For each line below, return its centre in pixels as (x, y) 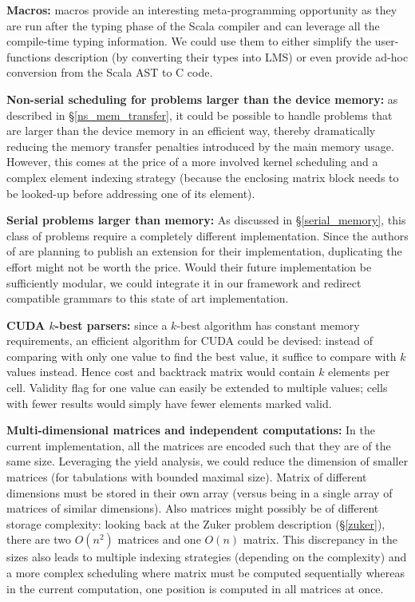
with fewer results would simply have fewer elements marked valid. (169, 403)
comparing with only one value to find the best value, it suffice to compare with (202, 356)
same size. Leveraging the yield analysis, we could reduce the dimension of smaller (207, 461)
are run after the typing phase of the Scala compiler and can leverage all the (193, 25)
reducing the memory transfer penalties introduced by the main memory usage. (200, 146)
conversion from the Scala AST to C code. (110, 72)
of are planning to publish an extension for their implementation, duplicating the (204, 251)
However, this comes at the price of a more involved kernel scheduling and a (192, 162)
